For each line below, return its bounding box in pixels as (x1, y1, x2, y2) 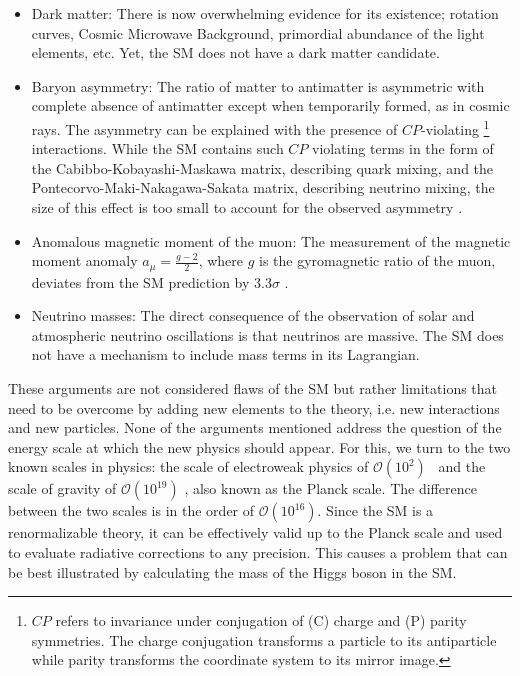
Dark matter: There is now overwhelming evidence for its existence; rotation (31, 3, 499, 23)
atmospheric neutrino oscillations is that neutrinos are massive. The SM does (31, 324, 504, 345)
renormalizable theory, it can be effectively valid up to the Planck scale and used (8, 522, 503, 543)
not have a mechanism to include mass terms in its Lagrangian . (31, 344, 420, 365)
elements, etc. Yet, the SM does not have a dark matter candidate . (31, 42, 440, 63)
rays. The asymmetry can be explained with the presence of (31, 118, 398, 139)
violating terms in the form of (312, 138, 494, 159)
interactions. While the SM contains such (31, 138, 284, 159)
